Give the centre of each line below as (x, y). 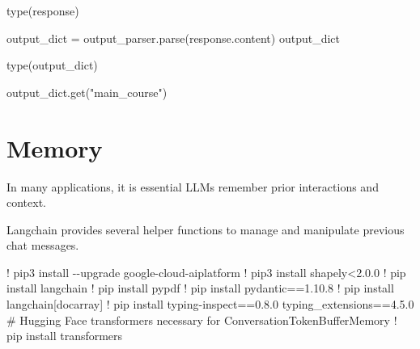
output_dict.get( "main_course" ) (87, 92)
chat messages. (43, 245)
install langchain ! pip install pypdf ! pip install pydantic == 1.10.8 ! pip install (200, 288)
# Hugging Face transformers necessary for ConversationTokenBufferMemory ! (202, 320)
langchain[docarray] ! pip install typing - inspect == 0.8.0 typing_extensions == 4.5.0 (210, 304)
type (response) (43, 11)
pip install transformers (65, 336)
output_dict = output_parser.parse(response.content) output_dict (174, 38)
